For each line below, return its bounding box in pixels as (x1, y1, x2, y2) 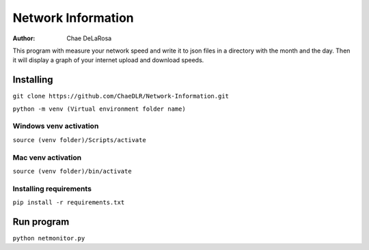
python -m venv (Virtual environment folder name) (12, 105, 186, 113)
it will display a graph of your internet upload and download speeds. (12, 56, 204, 64)
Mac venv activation (12, 152, 82, 162)
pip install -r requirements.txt (12, 199, 125, 206)
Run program (12, 216, 70, 227)
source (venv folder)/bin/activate (12, 167, 133, 175)
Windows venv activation (12, 122, 99, 131)
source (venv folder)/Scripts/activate (12, 136, 146, 143)
